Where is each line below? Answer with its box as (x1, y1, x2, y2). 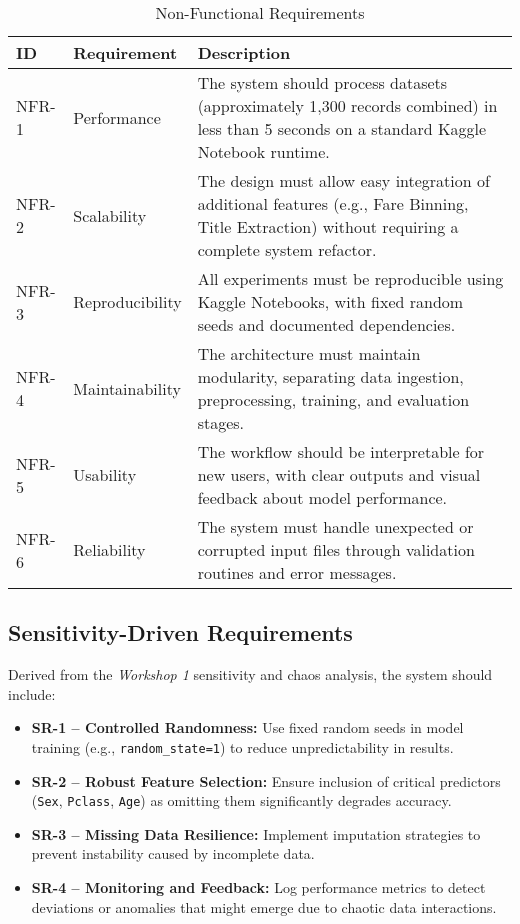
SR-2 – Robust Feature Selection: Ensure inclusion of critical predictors (31, 770, 501, 791)
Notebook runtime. (197, 140, 330, 163)
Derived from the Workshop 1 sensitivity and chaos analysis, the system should (8, 664, 493, 685)
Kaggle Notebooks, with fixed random (197, 290, 464, 313)
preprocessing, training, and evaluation (197, 388, 470, 411)
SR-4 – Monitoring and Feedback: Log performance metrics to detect (31, 877, 486, 898)
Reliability (73, 538, 146, 561)
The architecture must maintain (197, 342, 421, 365)
